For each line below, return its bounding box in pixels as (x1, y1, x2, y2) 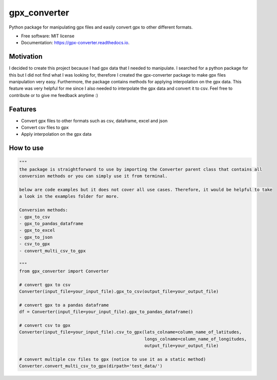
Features (9, 105, 36, 113)
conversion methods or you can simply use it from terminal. (19, 174, 168, 179)
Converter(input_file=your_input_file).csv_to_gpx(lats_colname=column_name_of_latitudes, (19, 330, 242, 335)
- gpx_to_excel (19, 228, 55, 233)
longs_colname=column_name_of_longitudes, (144, 336, 247, 342)
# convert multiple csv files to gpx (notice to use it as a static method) (19, 356, 206, 362)
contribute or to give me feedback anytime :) (9, 92, 98, 98)
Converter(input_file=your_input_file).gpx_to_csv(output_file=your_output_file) (19, 288, 219, 294)
